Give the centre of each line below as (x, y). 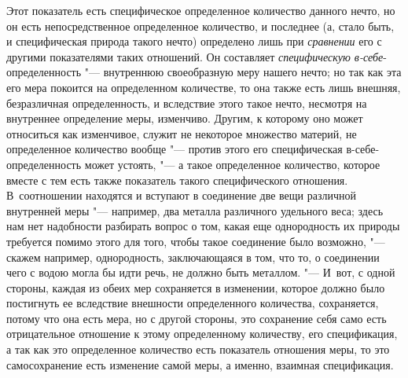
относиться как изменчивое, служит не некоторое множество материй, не (182, 133)
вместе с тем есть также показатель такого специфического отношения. (177, 180)
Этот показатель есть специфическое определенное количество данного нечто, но (201, 10)
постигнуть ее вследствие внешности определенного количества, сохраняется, (193, 303)
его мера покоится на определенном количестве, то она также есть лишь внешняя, (204, 87)
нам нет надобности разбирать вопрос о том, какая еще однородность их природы (203, 226)
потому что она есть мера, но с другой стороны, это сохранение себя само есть (197, 318)
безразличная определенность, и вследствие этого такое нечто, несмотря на (187, 103)
